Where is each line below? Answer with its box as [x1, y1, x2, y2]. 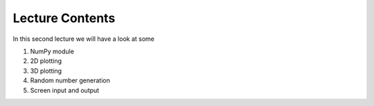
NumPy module [30, 47, 74, 55]
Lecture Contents [12, 10, 116, 26]
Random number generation [30, 76, 110, 85]
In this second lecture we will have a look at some [12, 35, 155, 43]
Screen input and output [30, 86, 100, 94]
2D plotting [30, 57, 62, 65]
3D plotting [30, 67, 62, 75]
